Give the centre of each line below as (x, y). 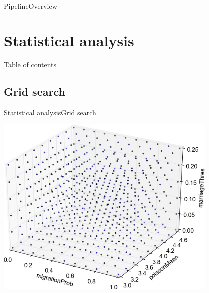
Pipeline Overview (31, 6)
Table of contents (30, 64)
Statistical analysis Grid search (50, 112)
